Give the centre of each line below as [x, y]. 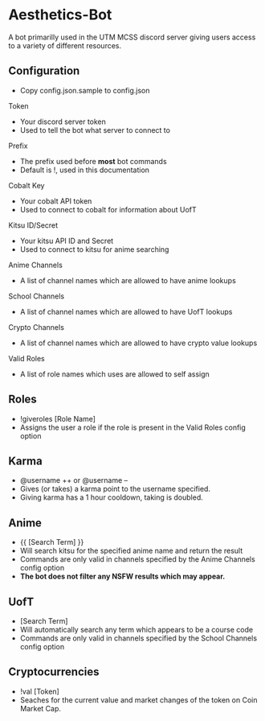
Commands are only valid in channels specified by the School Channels [139, 638]
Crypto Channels [36, 327]
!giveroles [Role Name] [58, 418]
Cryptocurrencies [54, 672]
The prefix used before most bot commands [93, 161]
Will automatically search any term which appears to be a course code [137, 630]
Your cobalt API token [56, 201]
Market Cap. [41, 708]
